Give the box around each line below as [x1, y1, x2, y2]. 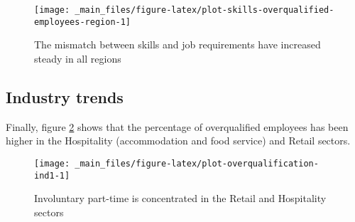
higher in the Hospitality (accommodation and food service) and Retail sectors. [6, 133, 351, 148]
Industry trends [6, 85, 124, 107]
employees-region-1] [34, 16, 131, 27]
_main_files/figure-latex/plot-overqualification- [75, 158, 319, 169]
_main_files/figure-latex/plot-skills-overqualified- [75, 5, 334, 15]
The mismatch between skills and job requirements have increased [34, 37, 321, 52]
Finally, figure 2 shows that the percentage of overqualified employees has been [6, 119, 349, 134]
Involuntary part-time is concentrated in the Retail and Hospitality [34, 191, 327, 206]
